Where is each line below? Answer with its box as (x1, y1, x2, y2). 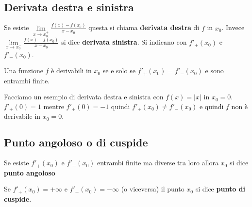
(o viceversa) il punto (121, 184, 185, 194)
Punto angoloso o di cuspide (4, 135, 148, 150)
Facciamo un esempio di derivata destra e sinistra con (4, 92, 164, 102)
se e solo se (102, 65, 135, 76)
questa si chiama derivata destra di (88, 22, 200, 32)
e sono (205, 65, 224, 76)
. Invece (221, 22, 245, 32)
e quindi (199, 101, 224, 111)
